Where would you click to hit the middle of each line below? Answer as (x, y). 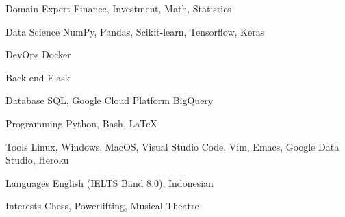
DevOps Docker (38, 54)
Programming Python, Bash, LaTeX (81, 123)
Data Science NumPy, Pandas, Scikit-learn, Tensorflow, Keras (135, 31)
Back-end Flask (38, 77)
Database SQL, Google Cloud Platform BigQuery (110, 100)
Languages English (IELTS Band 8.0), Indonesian (110, 182)
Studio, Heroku (37, 160)
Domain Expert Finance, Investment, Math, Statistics (118, 8)
